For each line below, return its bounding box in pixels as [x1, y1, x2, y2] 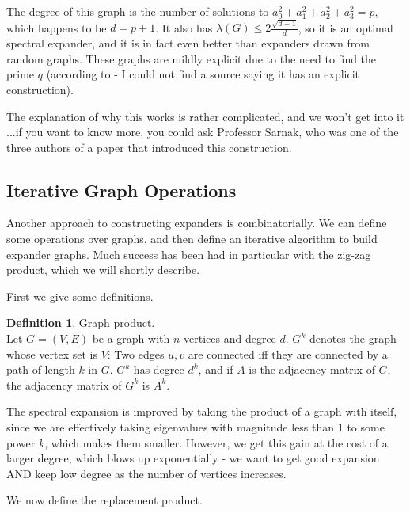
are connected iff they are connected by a [188, 345, 388, 362]
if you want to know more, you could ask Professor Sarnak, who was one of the [15, 123, 399, 140]
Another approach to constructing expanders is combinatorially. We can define [6, 215, 387, 231]
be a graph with [92, 330, 170, 347]
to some [347, 419, 385, 435]
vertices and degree [184, 330, 276, 347]
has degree [133, 361, 184, 378]
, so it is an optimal [298, 19, 393, 36]
